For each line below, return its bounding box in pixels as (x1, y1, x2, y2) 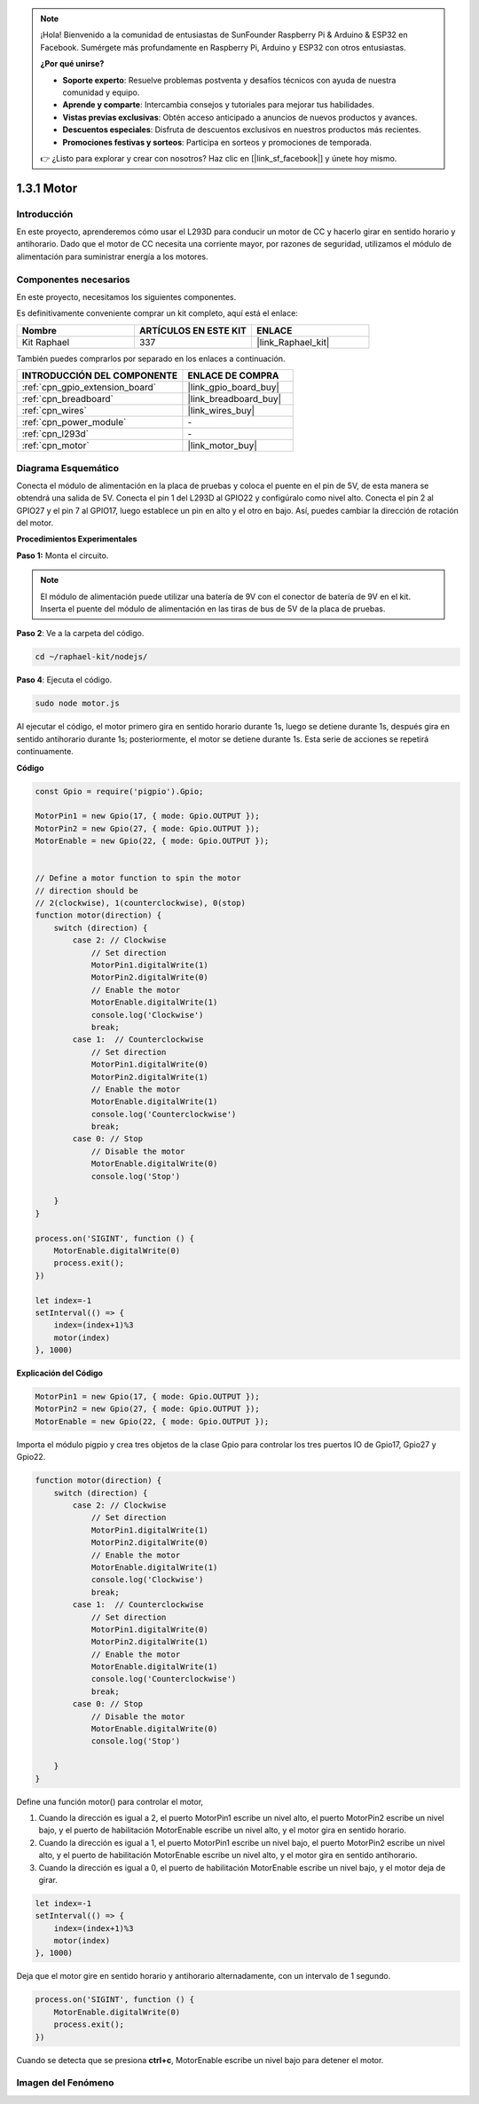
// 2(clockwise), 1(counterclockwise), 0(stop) (35, 898, 246, 909)
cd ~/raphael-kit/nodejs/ (35, 652, 148, 662)
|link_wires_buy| (187, 405, 255, 417)
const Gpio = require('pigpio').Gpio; (35, 786, 204, 796)
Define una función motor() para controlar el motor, (16, 1796, 204, 1807)
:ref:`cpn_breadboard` (21, 393, 114, 406)
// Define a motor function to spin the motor (35, 873, 241, 883)
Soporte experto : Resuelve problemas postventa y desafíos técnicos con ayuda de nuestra (62, 75, 397, 85)
